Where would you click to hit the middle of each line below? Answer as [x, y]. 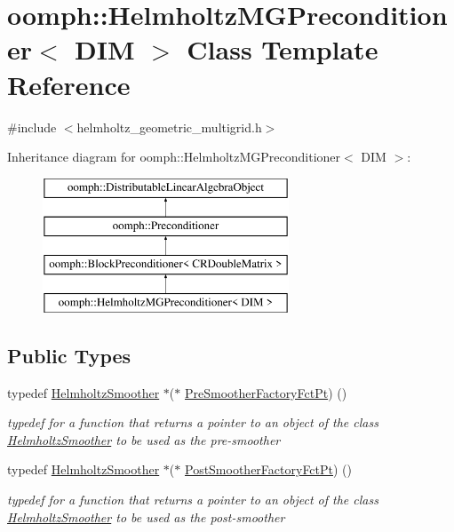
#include [32, 127]
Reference [69, 84]
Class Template [283, 49]
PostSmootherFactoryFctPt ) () [268, 469]
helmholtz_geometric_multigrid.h [169, 127]
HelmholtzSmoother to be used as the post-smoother [146, 516]
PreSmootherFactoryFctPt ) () [266, 392]
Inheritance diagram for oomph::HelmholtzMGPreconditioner [174, 157]
